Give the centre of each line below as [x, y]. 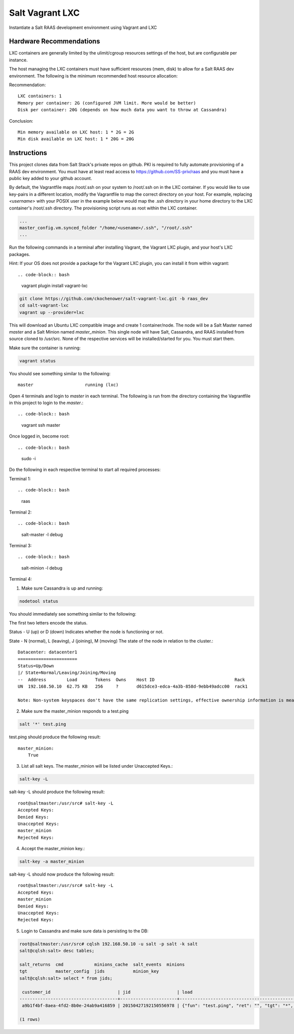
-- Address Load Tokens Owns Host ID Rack [131, 680]
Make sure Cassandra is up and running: [62, 588]
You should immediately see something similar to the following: [73, 614]
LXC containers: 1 [40, 96]
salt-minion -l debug [42, 568]
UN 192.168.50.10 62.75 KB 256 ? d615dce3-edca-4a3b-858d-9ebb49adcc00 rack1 [133, 686]
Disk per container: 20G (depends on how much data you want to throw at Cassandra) [122, 110]
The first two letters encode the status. [48, 622]
